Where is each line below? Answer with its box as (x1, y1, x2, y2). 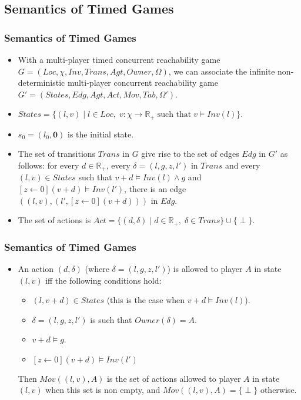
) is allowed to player (167, 262, 243, 274)
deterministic (18, 76, 65, 89)
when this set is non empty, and (45, 384, 160, 396)
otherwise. (260, 384, 297, 396)
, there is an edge (124, 183, 186, 195)
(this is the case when (106, 294, 185, 306)
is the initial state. (68, 127, 134, 140)
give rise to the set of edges (141, 147, 239, 160)
